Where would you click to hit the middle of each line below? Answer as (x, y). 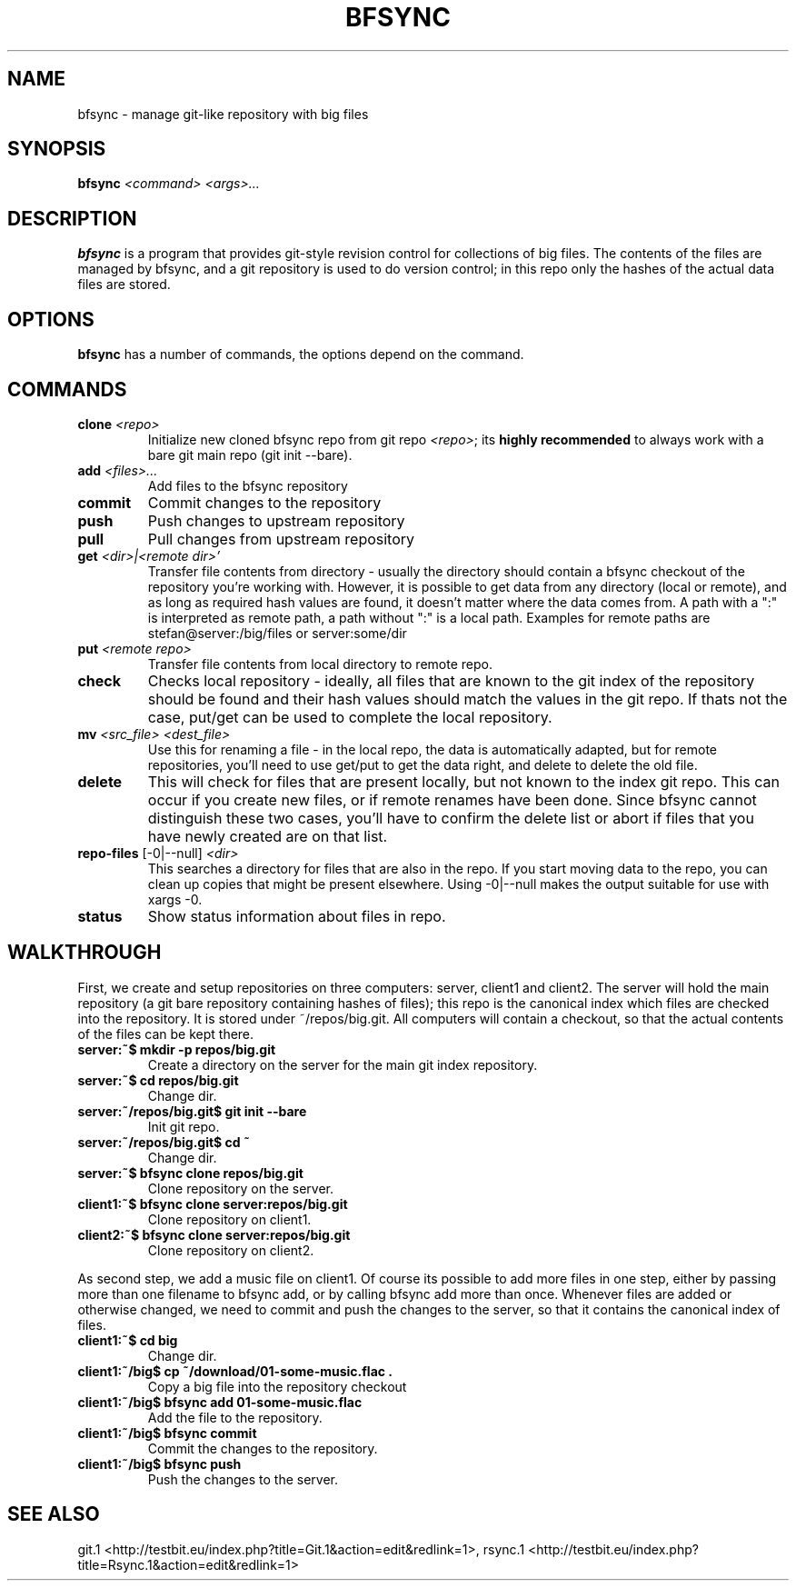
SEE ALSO (54, 1514)
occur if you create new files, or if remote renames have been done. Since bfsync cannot (452, 799)
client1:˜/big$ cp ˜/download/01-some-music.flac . (235, 1371)
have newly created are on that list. (268, 836)
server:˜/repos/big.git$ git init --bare (192, 1111)
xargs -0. (175, 899)
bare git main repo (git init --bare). (250, 454)
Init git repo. (184, 1126)
